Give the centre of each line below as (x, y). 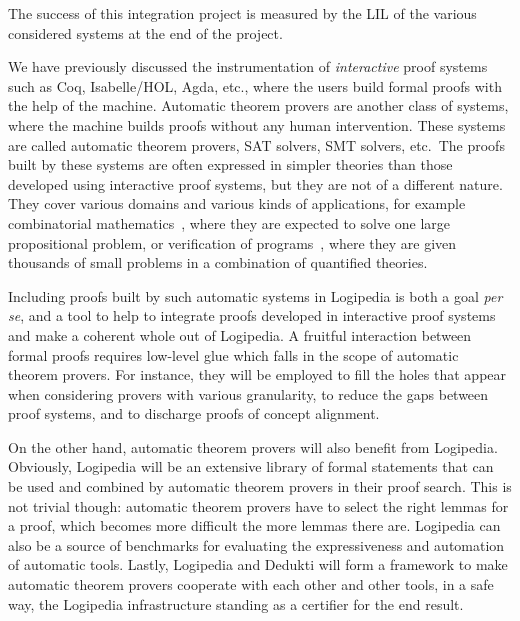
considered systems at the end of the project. (145, 32)
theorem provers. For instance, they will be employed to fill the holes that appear (257, 374)
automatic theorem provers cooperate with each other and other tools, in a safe (251, 584)
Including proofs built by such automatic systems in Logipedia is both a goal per (255, 295)
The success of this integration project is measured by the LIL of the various (242, 13)
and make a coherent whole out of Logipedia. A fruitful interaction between (240, 334)
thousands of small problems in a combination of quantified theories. (218, 262)
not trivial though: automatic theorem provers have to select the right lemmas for (258, 505)
